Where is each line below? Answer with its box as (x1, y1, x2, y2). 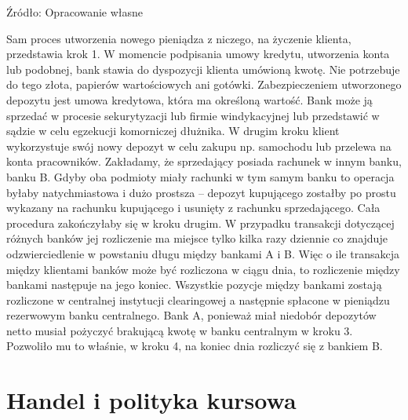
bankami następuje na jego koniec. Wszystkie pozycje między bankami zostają (6, 276, 382, 293)
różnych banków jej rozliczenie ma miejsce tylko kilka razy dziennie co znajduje (6, 230, 388, 247)
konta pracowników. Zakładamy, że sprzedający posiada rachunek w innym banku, (6, 153, 402, 170)
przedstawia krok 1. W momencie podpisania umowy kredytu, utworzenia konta (6, 46, 390, 62)
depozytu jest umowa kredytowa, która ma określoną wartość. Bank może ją (6, 91, 373, 108)
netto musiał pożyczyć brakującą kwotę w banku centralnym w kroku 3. (6, 322, 353, 338)
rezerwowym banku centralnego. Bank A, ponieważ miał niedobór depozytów (6, 307, 377, 323)
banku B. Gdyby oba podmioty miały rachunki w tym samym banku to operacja (6, 168, 395, 184)
